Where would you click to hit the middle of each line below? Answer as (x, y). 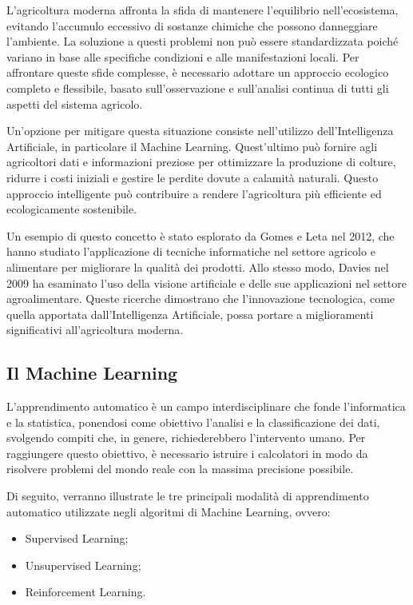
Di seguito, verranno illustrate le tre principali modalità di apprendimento (188, 496)
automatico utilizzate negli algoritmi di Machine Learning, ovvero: (169, 511)
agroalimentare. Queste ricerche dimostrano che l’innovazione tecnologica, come (201, 299)
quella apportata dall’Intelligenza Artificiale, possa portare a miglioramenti (190, 314)
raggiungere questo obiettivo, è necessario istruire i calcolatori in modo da (187, 453)
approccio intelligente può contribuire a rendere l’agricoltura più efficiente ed (194, 193)
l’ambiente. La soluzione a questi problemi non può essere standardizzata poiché (203, 41)
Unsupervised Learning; (83, 565)
